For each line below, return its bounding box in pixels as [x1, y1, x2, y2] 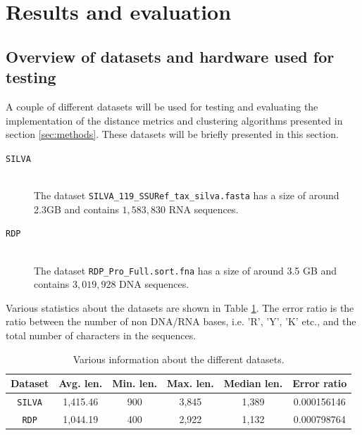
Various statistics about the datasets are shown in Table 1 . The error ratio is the [6, 300, 354, 315]
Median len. [223, 376, 283, 391]
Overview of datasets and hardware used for [6, 45, 335, 67]
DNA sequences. [119, 277, 189, 291]
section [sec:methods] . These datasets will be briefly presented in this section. [6, 127, 339, 141]
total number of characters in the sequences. [6, 327, 196, 342]
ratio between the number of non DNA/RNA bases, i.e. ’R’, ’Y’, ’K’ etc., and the [6, 314, 356, 329]
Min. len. [112, 376, 158, 391]
